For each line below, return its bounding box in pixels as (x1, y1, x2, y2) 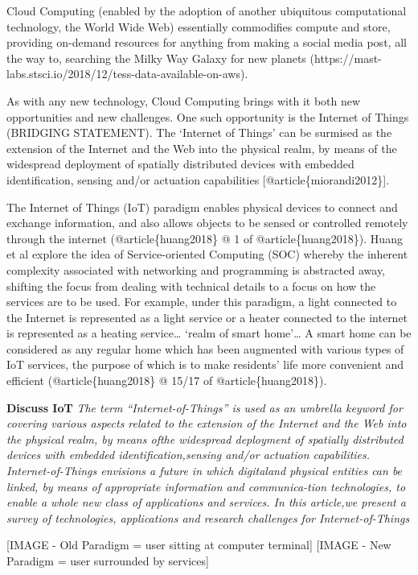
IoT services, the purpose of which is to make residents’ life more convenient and (6, 356, 404, 373)
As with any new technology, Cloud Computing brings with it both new (6, 92, 361, 109)
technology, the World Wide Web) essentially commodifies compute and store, (6, 18, 391, 35)
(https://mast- (309, 49, 382, 66)
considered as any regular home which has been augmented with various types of (6, 340, 404, 357)
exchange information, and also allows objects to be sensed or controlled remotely (6, 214, 408, 231)
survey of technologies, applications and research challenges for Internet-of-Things (6, 509, 410, 526)
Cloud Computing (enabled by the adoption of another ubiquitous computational (6, 2, 407, 19)
